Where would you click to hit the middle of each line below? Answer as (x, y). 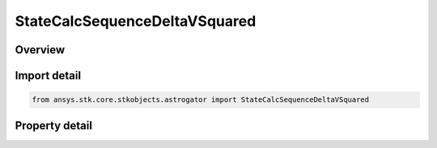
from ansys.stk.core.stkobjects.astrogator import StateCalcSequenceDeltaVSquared (201, 100)
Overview (40, 50)
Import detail (48, 76)
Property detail (54, 125)
